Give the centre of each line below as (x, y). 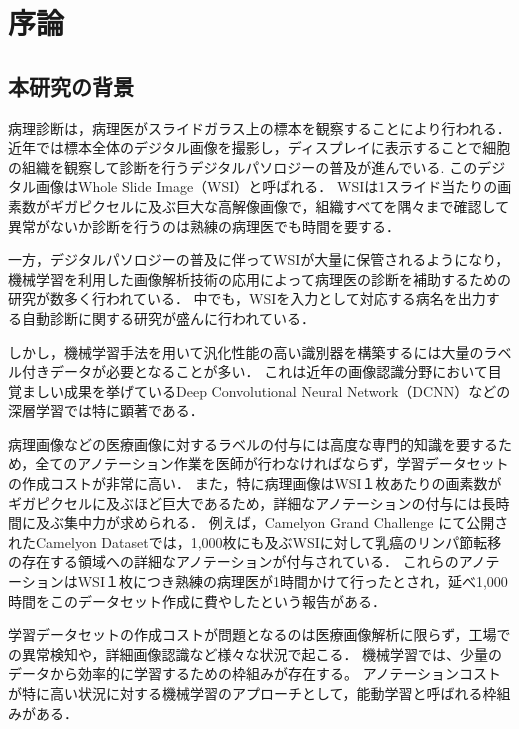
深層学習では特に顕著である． (106, 410)
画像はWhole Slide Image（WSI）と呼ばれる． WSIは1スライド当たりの (266, 186)
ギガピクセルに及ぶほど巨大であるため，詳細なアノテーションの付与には (245, 502)
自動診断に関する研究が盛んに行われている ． (168, 317)
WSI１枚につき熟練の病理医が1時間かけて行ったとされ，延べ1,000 (292, 581)
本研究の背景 (71, 85)
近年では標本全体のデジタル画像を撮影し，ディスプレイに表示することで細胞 (259, 147)
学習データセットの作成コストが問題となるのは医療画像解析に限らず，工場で (259, 634)
